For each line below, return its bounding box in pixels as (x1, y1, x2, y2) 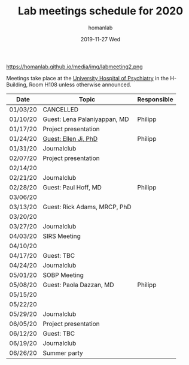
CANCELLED (42, 105, 79, 113)
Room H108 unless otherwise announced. (29, 81, 132, 88)
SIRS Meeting (42, 232, 81, 240)
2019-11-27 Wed (80, 35, 121, 43)
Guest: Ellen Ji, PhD (42, 134, 98, 143)
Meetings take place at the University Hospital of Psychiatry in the (6, 74, 169, 82)
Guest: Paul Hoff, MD (42, 183, 102, 191)
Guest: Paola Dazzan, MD (42, 280, 114, 289)
